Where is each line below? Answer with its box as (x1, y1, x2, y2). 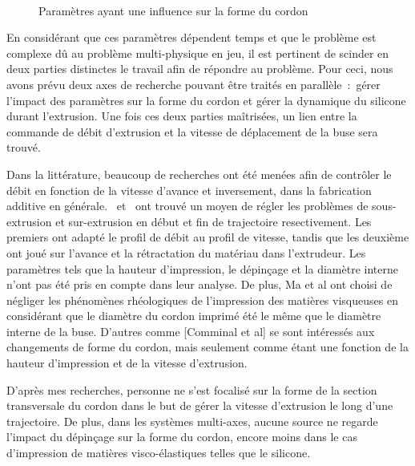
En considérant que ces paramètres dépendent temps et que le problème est (6, 29, 377, 46)
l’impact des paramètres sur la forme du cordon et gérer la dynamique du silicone (6, 91, 406, 108)
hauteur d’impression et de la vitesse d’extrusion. (6, 355, 248, 371)
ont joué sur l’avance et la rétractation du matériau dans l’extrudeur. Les (6, 244, 366, 261)
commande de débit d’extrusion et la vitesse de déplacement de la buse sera (6, 123, 378, 140)
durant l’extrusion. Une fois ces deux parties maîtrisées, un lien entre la (6, 107, 357, 124)
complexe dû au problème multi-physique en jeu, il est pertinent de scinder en (6, 44, 389, 61)
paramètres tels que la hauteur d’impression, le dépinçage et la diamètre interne (6, 260, 398, 277)
